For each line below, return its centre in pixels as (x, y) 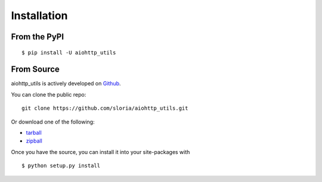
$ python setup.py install (61, 166)
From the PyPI (38, 37)
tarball (34, 133)
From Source (35, 70)
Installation (39, 16)
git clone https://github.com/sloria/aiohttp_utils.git (105, 108)
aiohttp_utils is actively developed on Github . (66, 84)
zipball (34, 141)
